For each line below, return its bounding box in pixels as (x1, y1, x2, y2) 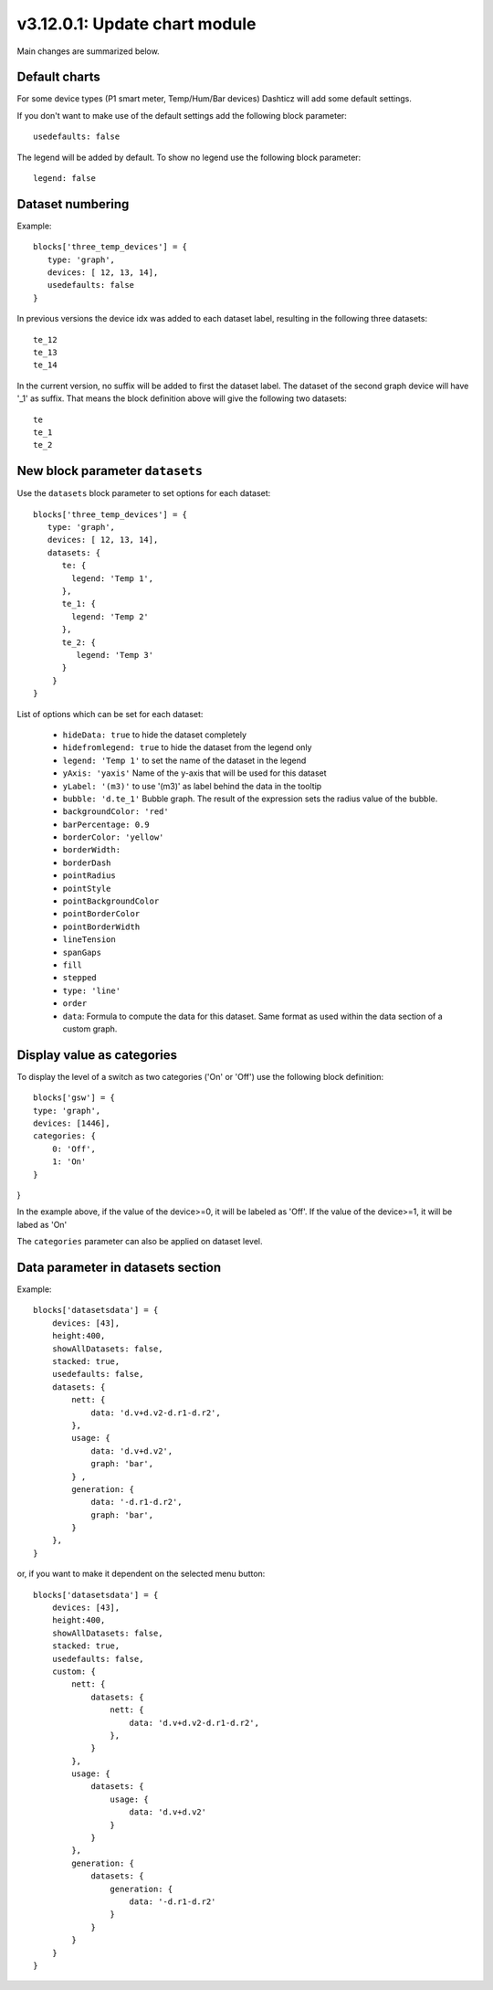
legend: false (33, 174, 96, 184)
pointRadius (62, 871, 116, 881)
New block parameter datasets (16, 463, 203, 479)
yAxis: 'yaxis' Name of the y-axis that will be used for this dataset (62, 767, 328, 778)
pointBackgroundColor (62, 896, 160, 906)
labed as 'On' (16, 1219, 68, 1230)
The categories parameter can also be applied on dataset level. (16, 1236, 263, 1247)
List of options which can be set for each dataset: (16, 708, 204, 719)
